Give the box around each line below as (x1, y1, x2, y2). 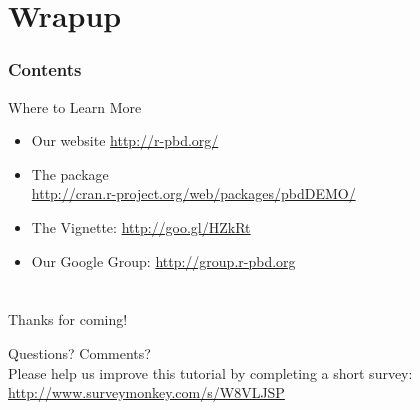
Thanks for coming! (8, 309, 128, 330)
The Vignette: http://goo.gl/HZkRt (31, 216, 251, 237)
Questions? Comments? (8, 342, 151, 363)
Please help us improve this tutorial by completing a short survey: (8, 362, 413, 383)
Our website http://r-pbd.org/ (31, 130, 219, 151)
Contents (8, 57, 82, 82)
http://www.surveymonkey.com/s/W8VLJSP (8, 382, 285, 403)
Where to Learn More (8, 96, 142, 117)
